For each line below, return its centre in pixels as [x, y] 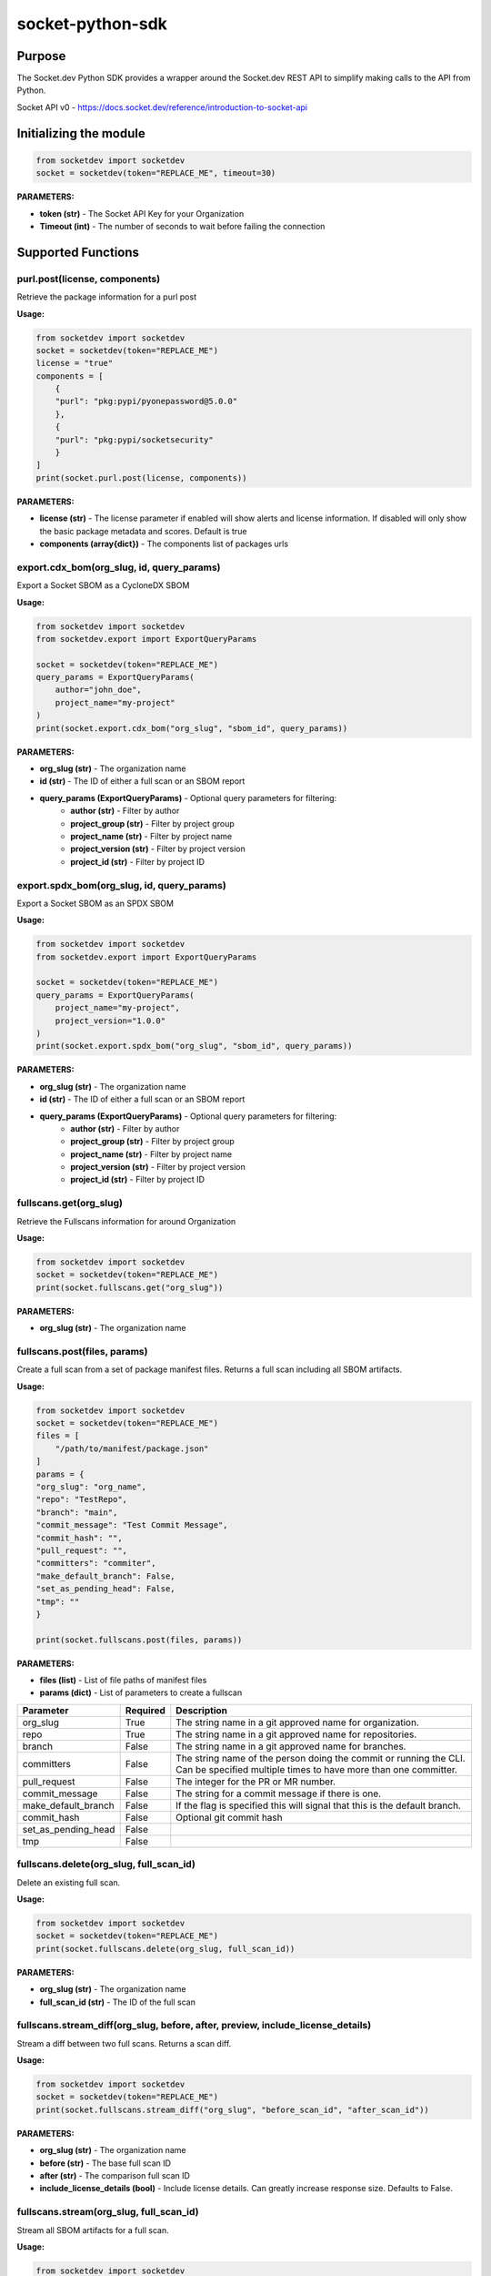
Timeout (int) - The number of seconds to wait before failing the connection [182, 226]
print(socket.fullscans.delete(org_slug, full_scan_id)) [165, 1949]
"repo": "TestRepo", [81, 1499]
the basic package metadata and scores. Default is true [143, 531]
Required [145, 1710]
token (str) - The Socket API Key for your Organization [142, 213]
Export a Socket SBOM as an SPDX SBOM [95, 903]
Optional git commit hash [229, 1817]
